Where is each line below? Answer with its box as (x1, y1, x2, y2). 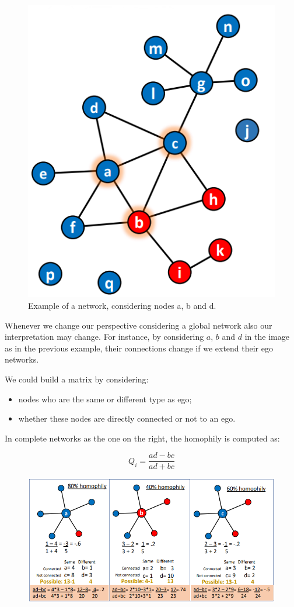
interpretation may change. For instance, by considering (5, 330, 204, 343)
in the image (244, 330, 289, 343)
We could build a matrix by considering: (5, 373, 149, 385)
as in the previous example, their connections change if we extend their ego (5, 342, 273, 354)
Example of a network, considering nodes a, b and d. (28, 299, 216, 311)
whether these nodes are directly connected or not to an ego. (18, 412, 236, 425)
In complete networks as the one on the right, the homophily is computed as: (5, 432, 280, 444)
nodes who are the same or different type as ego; (18, 392, 192, 405)
